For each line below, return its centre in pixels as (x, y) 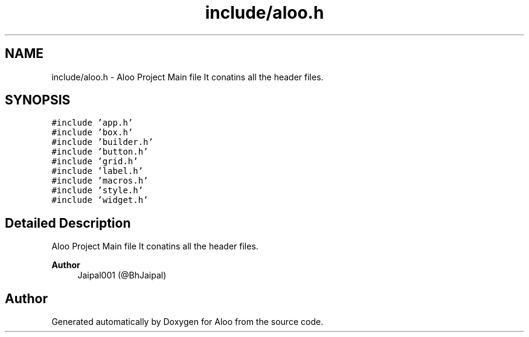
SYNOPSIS (38, 100)
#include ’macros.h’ (100, 181)
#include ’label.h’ (98, 171)
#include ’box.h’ (92, 133)
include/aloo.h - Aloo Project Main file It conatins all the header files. (188, 77)
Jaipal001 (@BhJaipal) (122, 275)
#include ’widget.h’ (100, 200)
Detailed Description (68, 223)
